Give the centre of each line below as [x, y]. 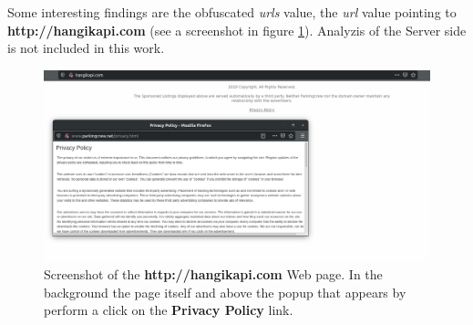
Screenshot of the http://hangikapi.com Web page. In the [213, 274]
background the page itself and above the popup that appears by [225, 292]
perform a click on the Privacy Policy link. [169, 310]
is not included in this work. [86, 48]
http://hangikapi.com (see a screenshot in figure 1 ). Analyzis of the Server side [237, 30]
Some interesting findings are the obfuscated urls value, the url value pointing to [232, 12]
